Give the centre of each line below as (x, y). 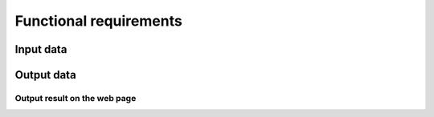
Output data (45, 75)
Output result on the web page (76, 98)
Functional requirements (98, 21)
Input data (41, 49)
